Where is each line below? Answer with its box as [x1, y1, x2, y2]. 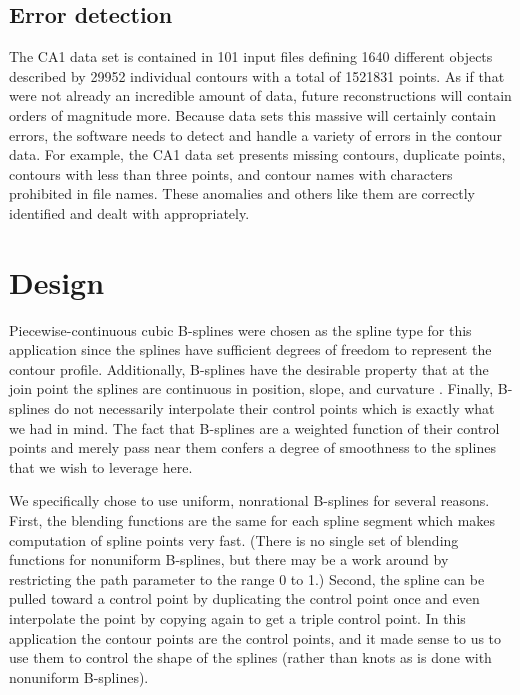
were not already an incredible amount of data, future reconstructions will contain [9, 85, 512, 106]
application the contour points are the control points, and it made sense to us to [9, 627, 502, 648]
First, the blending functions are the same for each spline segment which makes [9, 510, 496, 531]
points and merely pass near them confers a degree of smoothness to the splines [9, 437, 496, 458]
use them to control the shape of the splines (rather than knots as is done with [9, 647, 492, 668]
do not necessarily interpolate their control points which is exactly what [54, 398, 495, 419]
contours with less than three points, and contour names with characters [9, 163, 453, 184]
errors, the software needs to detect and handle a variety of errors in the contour [9, 124, 502, 145]
